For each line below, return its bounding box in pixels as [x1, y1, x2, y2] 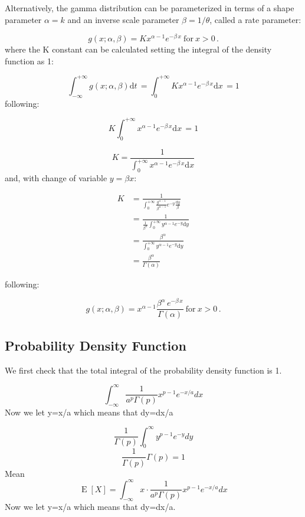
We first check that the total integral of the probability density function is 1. [5, 364, 282, 376]
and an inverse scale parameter [67, 13, 179, 25]
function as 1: [5, 54, 54, 67]
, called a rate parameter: [209, 13, 301, 25]
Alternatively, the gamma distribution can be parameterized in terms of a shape [5, 2, 294, 14]
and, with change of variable [5, 171, 107, 184]
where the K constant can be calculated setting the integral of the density [5, 43, 272, 55]
